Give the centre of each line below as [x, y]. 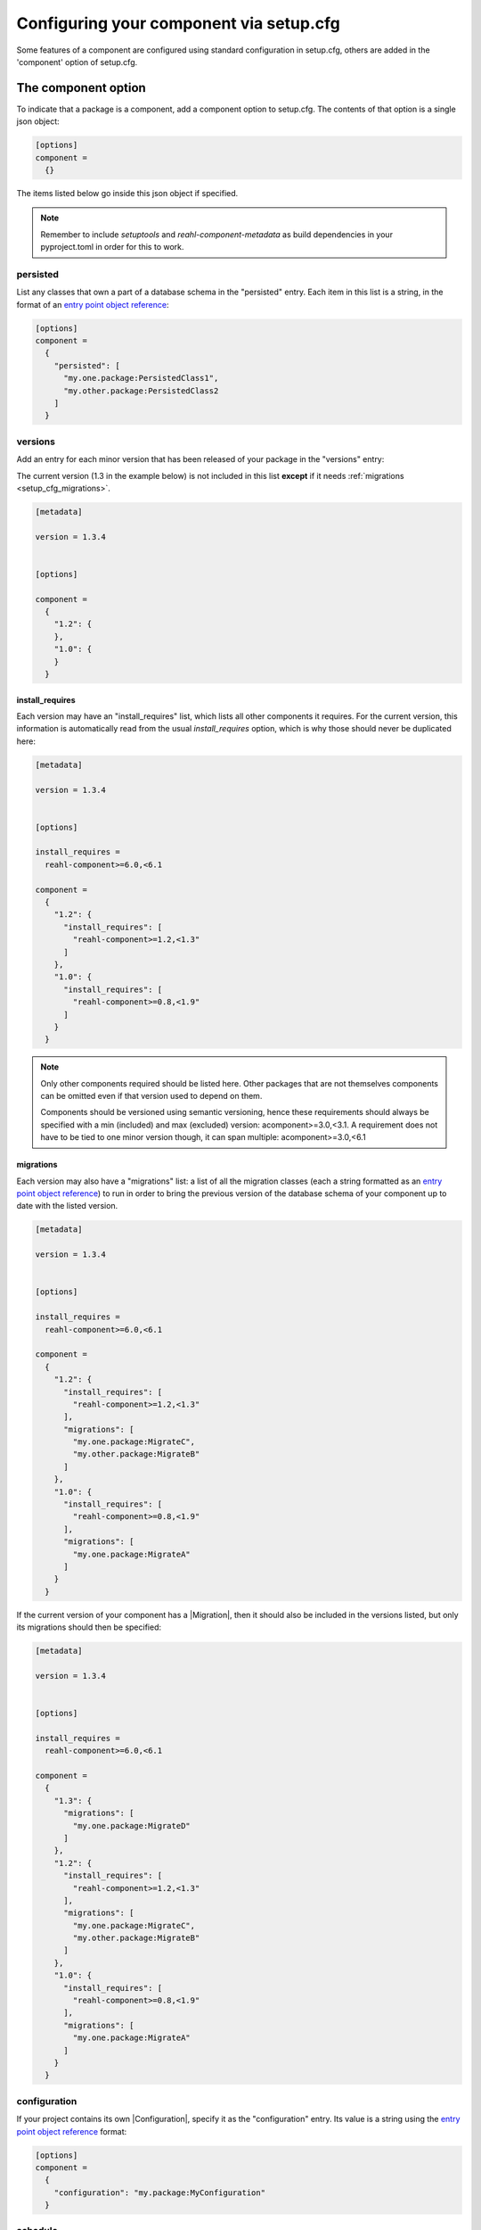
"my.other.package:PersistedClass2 [141, 391]
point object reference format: [72, 2131]
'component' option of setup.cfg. [77, 62]
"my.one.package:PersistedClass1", [141, 378]
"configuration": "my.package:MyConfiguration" [160, 2193]
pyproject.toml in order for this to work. [112, 247]
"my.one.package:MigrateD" [131, 1825]
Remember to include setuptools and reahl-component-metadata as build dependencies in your [217, 234]
